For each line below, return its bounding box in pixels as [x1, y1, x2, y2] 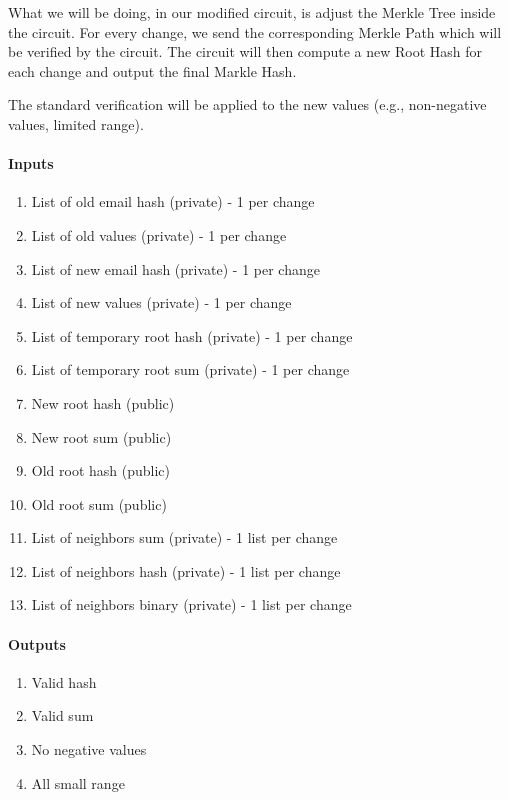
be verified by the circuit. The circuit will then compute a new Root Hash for [8, 41, 483, 62]
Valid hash [31, 671, 97, 692]
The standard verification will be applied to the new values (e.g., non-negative [8, 94, 487, 115]
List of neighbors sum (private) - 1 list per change [31, 527, 338, 548]
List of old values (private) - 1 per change [31, 224, 287, 245]
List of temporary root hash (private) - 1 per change [31, 325, 353, 346]
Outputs [8, 633, 66, 654]
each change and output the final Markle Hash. [8, 60, 297, 81]
